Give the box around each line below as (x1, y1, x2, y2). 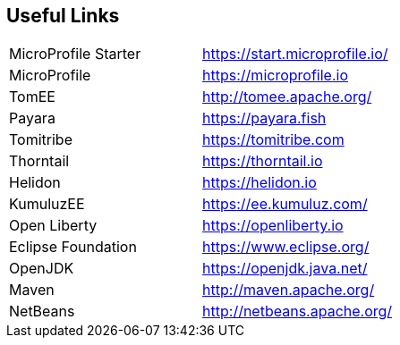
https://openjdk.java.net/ (202, 259, 368, 278)
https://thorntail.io (202, 152, 323, 171)
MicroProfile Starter (9, 45, 141, 63)
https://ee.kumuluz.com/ (202, 195, 368, 214)
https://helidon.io (202, 173, 317, 192)
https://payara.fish (202, 109, 327, 128)
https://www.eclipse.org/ (202, 238, 370, 257)
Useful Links (6, 4, 120, 27)
